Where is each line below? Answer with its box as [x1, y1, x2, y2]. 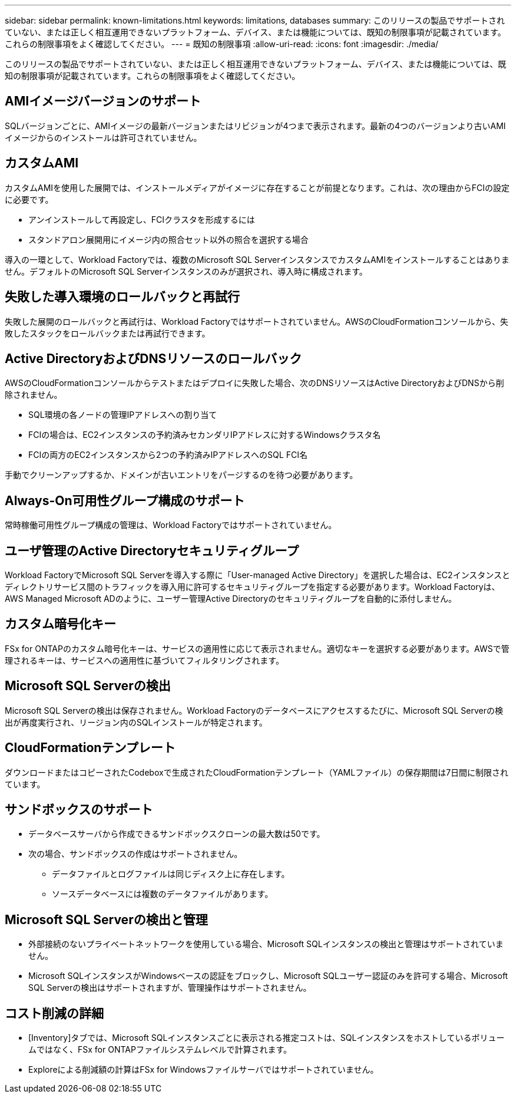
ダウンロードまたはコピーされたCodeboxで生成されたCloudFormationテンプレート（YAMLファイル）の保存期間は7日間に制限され [5, 767, 509, 777]
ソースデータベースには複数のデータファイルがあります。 [52, 889, 273, 899]
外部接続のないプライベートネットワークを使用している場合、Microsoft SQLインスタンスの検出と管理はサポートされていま [28, 939, 504, 949]
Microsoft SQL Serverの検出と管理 [5, 912, 208, 927]
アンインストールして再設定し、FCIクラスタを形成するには [28, 214, 255, 225]
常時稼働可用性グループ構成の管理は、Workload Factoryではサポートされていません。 [5, 520, 337, 530]
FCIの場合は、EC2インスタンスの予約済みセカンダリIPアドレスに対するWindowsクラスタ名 [28, 430, 381, 440]
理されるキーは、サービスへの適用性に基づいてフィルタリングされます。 [5, 655, 284, 665]
